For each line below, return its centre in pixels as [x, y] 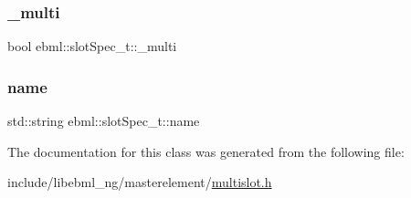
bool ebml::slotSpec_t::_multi [92, 46]
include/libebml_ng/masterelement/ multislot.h [140, 182]
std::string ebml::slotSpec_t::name [104, 121]
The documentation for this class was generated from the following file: [206, 151]
